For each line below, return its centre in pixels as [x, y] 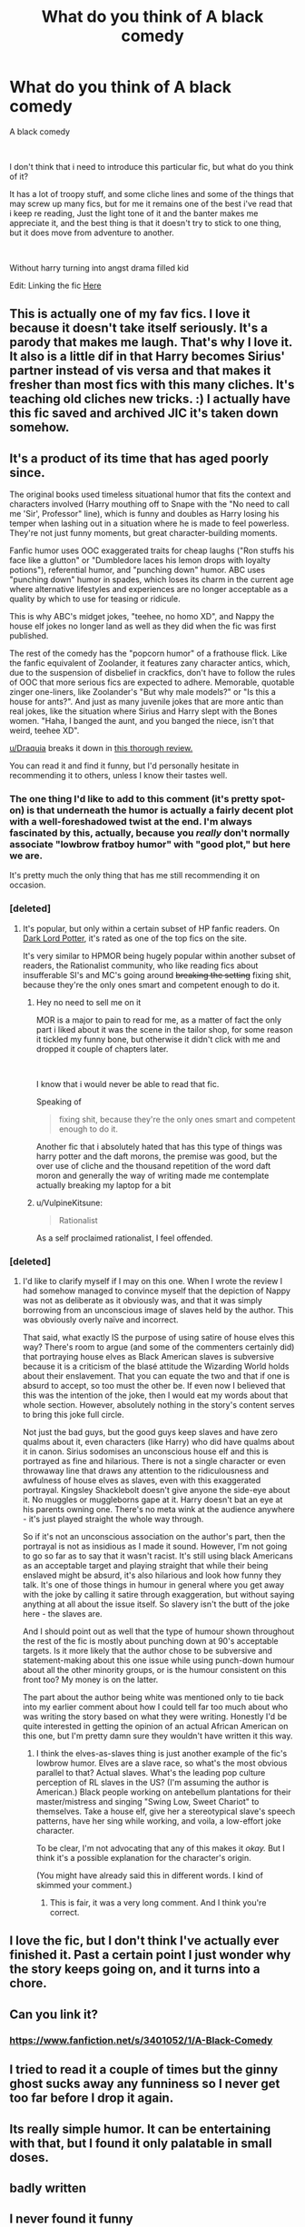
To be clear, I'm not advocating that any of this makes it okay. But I [161, 1848]
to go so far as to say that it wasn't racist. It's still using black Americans [157, 1556]
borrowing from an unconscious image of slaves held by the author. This [158, 1311]
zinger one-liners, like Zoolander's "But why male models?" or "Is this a [143, 692]
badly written [48, 2187]
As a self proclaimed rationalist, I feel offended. [124, 1238]
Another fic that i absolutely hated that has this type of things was [159, 1146]
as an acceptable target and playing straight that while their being [145, 1566]
